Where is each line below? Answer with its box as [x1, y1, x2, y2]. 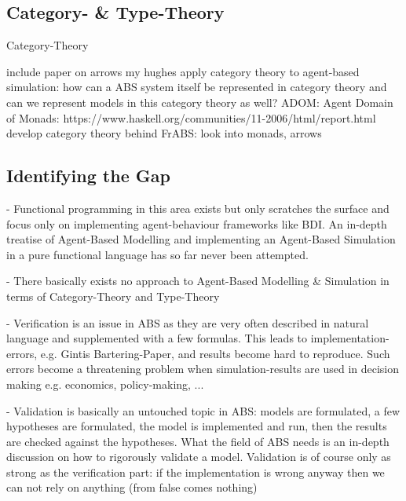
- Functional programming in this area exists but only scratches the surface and [6, 199, 390, 216]
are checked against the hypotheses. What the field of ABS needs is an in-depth [6, 433, 390, 449]
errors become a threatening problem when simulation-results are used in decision [6, 360, 400, 377]
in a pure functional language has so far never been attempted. [6, 246, 309, 262]
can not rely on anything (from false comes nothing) [6, 479, 258, 496]
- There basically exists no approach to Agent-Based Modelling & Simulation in [6, 272, 390, 289]
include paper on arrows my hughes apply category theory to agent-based [6, 63, 360, 79]
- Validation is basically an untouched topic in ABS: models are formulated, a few [6, 402, 401, 419]
